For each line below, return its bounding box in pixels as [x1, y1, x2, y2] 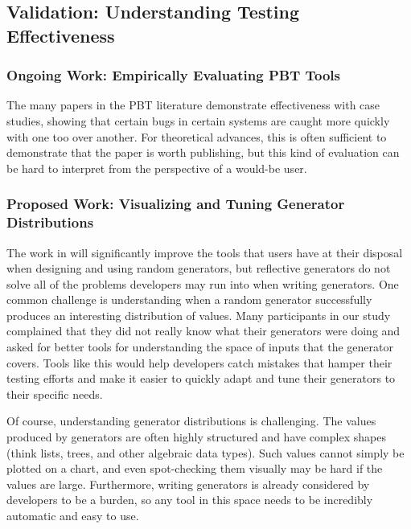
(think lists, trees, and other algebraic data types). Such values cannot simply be [6, 444, 405, 461]
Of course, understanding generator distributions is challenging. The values [6, 412, 376, 429]
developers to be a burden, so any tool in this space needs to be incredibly [6, 491, 373, 508]
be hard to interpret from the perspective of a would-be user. [6, 159, 307, 176]
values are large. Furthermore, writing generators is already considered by [6, 475, 370, 492]
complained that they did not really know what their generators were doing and [6, 322, 401, 339]
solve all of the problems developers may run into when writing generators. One [6, 275, 399, 292]
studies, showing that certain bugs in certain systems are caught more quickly [6, 112, 390, 129]
